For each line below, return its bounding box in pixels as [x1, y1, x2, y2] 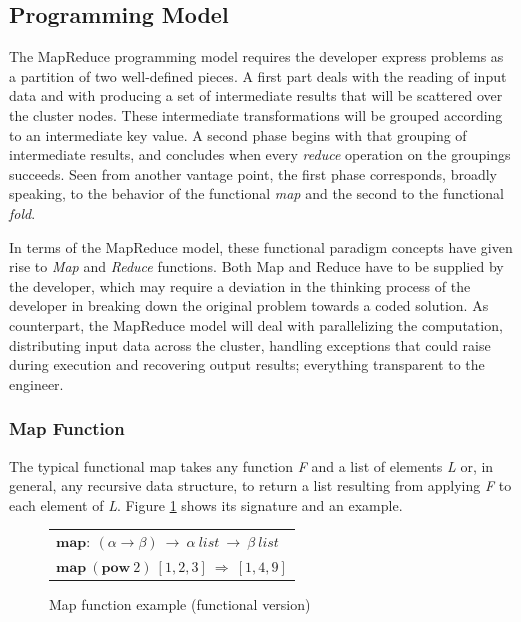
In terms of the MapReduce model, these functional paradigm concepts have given [9, 236, 513, 257]
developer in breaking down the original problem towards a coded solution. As [9, 295, 489, 316]
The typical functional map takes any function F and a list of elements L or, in [9, 455, 494, 476]
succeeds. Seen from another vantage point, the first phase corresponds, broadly [9, 163, 497, 184]
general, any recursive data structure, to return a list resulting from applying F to [9, 475, 512, 496]
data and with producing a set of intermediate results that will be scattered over [9, 85, 503, 106]
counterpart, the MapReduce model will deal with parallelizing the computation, [9, 314, 503, 335]
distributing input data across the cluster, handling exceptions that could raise [9, 334, 491, 355]
